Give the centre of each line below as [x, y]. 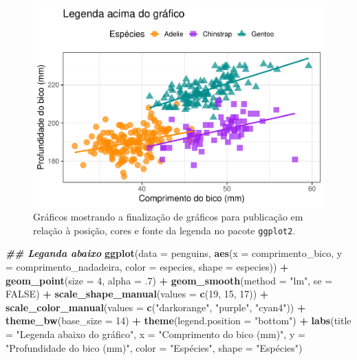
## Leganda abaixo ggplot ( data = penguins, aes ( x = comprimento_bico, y [174, 253]
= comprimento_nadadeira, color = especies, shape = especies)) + [147, 266]
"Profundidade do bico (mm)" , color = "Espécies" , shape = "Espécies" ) [154, 347]
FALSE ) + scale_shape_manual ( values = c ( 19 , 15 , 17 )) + [137, 294]
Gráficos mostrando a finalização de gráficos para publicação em [168, 217]
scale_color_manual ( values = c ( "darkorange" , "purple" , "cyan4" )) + [156, 307]
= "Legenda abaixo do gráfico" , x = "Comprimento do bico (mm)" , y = [155, 334]
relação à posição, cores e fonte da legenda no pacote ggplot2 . [164, 230]
